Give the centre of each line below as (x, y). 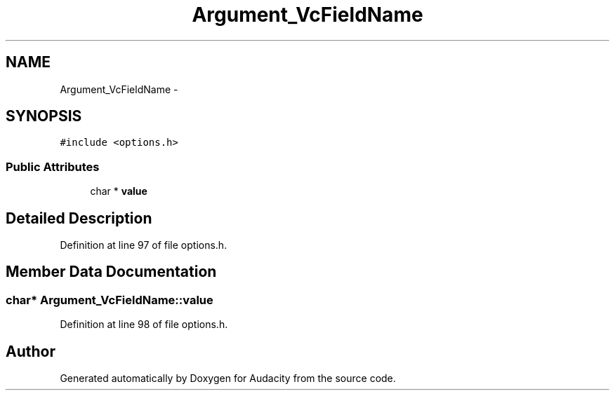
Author (31, 351)
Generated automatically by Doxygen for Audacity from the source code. (228, 378)
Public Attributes (53, 166)
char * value (119, 191)
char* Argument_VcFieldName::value (110, 300)
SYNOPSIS (44, 116)
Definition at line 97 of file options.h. (144, 245)
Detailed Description (79, 218)
